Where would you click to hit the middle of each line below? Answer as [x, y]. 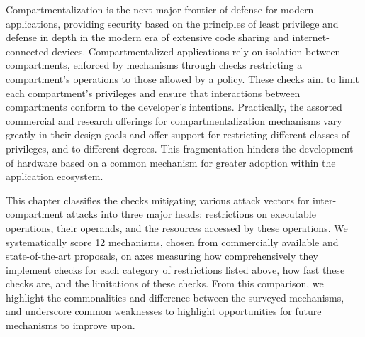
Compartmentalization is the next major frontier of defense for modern [160, 9]
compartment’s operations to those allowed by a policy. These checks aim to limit [182, 78]
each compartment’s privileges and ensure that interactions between [153, 93]
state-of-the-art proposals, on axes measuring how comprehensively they [162, 256]
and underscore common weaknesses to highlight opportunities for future [164, 311]
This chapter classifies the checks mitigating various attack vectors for [158, 200]
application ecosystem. [55, 176]
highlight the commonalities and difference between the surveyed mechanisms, [175, 297]
